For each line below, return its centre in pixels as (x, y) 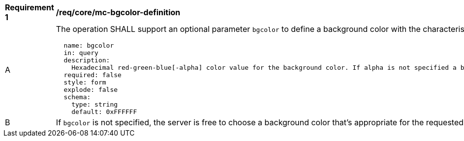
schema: (77, 97)
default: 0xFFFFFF (104, 112)
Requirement (30, 7)
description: (87, 60)
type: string (95, 104)
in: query (81, 53)
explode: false (91, 90)
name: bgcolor (89, 45)
